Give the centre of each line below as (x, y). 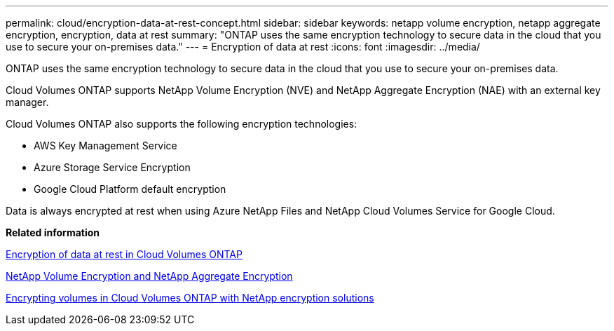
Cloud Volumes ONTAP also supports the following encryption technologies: (182, 124)
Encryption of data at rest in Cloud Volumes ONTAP (124, 254)
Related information (53, 232)
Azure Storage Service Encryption (112, 167)
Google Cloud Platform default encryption (130, 189)
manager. (27, 102)
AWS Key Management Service (105, 146)
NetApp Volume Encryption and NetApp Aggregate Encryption (149, 276)
